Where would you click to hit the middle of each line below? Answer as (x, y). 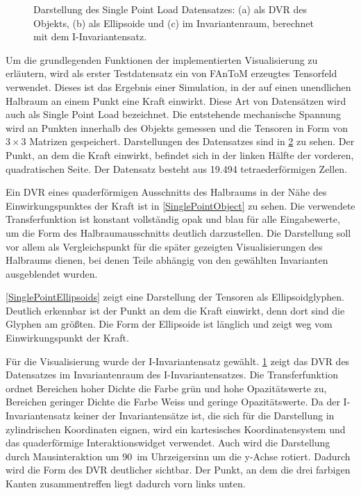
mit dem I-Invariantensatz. (90, 36)
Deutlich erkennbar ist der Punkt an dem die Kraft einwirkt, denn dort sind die (175, 310)
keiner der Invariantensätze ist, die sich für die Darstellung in (204, 416)
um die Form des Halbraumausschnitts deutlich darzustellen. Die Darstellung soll (178, 232)
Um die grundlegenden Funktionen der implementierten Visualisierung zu (162, 59)
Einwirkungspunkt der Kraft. (67, 338)
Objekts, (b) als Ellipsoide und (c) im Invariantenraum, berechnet (174, 23)
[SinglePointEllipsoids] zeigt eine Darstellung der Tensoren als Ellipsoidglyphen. (175, 297)
